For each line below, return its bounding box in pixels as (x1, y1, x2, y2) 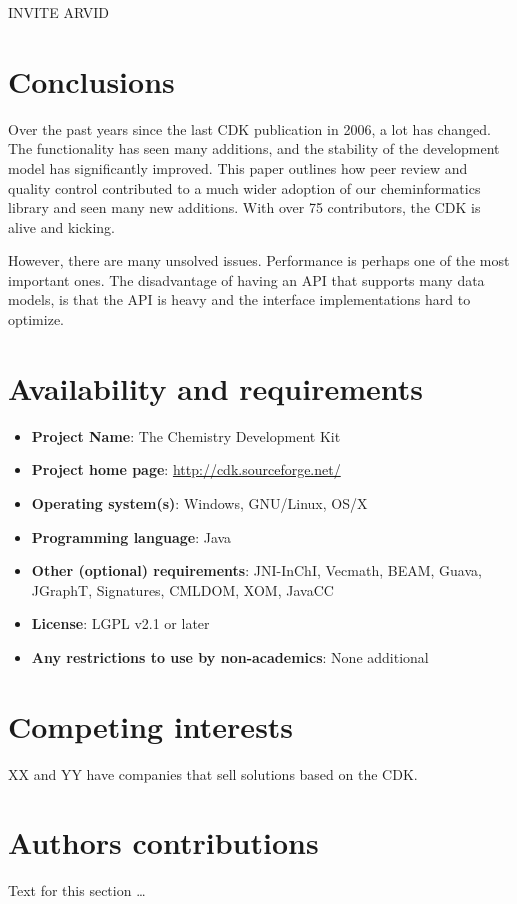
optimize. (8, 309, 64, 330)
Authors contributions (8, 822, 319, 863)
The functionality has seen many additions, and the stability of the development (8, 138, 500, 159)
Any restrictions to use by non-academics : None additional (31, 646, 429, 667)
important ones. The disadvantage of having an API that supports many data (8, 269, 485, 290)
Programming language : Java (31, 526, 232, 547)
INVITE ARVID (8, 2, 109, 22)
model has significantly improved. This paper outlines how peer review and (8, 157, 468, 178)
